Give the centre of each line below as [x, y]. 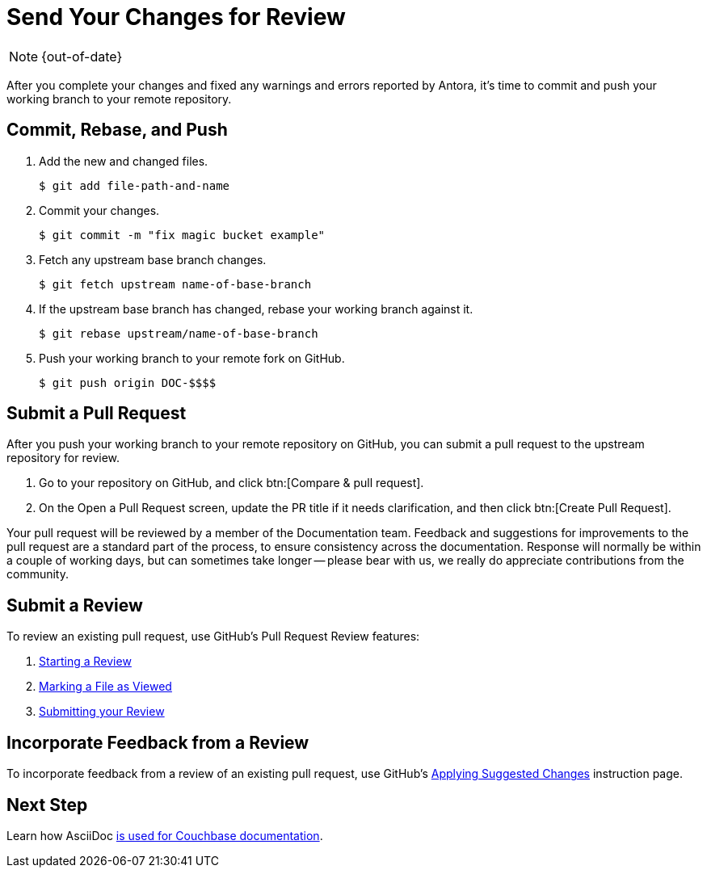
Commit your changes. [99, 210]
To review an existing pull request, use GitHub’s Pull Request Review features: [213, 637]
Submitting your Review [102, 712]
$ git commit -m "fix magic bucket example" [182, 235]
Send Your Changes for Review [176, 17]
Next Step [47, 805]
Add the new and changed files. [124, 161]
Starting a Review [85, 662]
